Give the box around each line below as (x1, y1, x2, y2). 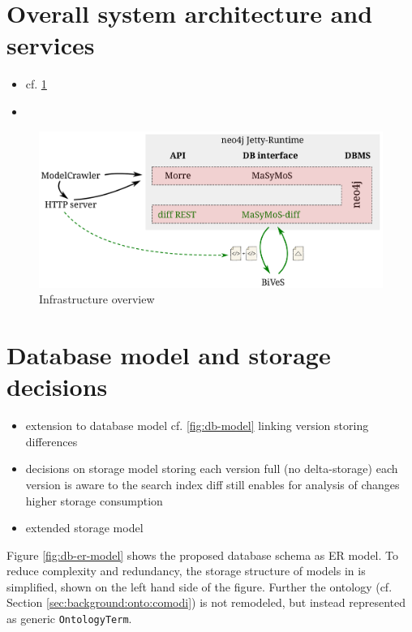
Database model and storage (6, 338, 331, 372)
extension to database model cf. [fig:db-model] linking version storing (25, 417, 369, 434)
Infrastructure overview (39, 290, 155, 307)
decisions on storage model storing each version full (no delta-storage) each (25, 460, 398, 477)
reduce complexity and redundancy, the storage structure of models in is (6, 562, 366, 579)
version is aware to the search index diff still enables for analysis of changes (25, 475, 400, 492)
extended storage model (25, 519, 144, 536)
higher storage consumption (25, 492, 163, 509)
